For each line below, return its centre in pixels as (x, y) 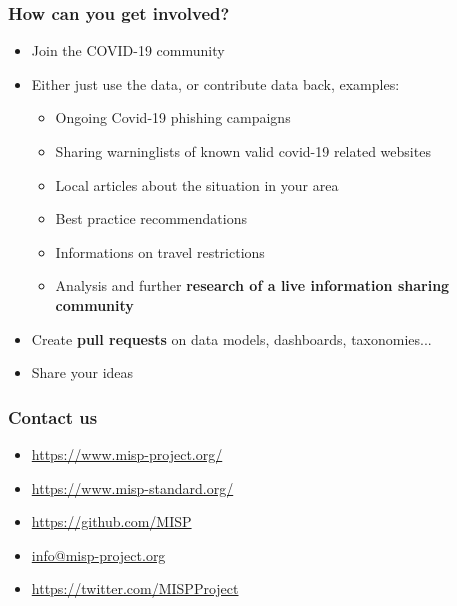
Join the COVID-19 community (128, 50)
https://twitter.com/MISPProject (135, 588)
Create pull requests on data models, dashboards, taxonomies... (231, 338)
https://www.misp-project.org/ (127, 453)
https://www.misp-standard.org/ (132, 487)
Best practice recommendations (151, 218)
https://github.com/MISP (111, 521)
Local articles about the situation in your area (197, 184)
